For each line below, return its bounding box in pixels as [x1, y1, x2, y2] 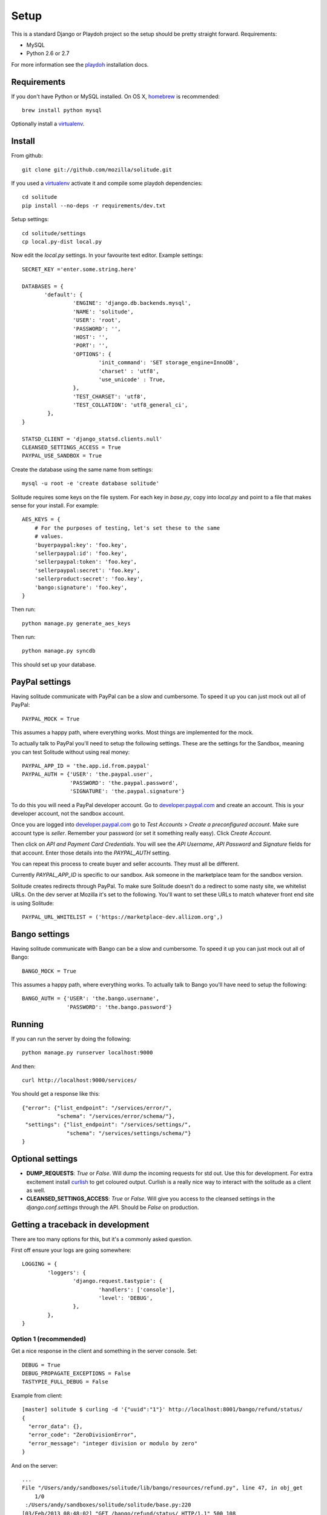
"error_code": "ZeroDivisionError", [28, 1431, 137, 1439]
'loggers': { [47, 1269, 86, 1276]
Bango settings [11, 929, 70, 939]
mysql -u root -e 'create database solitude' [22, 480, 160, 487]
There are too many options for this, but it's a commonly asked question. [11, 1235, 193, 1242]
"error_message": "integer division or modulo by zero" [28, 1440, 198, 1447]
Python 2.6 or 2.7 [26, 50, 70, 57]
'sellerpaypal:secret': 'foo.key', [34, 567, 140, 574]
